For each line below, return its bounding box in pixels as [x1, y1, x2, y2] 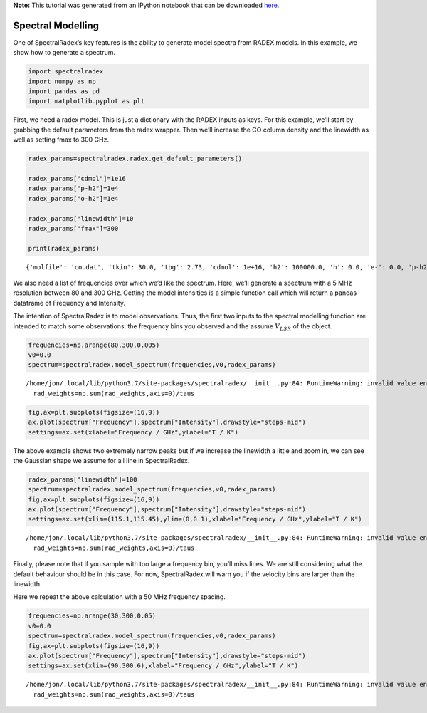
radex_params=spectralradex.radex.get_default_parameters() [28, 155, 243, 163]
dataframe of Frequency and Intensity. [13, 298, 126, 307]
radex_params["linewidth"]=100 [28, 475, 138, 484]
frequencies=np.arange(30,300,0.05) [28, 612, 157, 620]
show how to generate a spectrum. [13, 48, 115, 57]
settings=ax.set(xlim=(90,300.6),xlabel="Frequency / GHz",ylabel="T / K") [28, 662, 299, 670]
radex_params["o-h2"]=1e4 [28, 194, 119, 202]
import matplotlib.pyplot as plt [28, 97, 145, 105]
